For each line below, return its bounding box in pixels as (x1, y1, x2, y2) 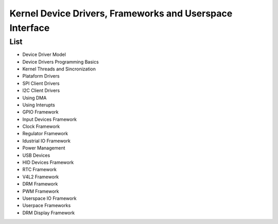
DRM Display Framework (22, 210, 75, 216)
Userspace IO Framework (22, 195, 77, 201)
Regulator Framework (22, 130, 68, 137)
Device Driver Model (22, 51, 66, 58)
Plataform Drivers (22, 73, 60, 79)
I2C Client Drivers (22, 87, 60, 94)
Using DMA (22, 95, 47, 101)
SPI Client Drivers (22, 80, 60, 86)
